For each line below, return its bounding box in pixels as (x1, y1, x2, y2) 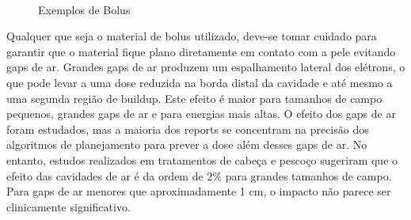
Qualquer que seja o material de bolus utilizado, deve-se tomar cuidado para (6, 28, 377, 44)
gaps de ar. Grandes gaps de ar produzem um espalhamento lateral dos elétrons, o (6, 59, 405, 75)
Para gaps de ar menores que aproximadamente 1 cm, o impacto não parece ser (6, 183, 391, 199)
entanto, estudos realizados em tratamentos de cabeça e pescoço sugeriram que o (6, 151, 398, 168)
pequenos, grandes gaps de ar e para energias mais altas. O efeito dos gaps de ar (6, 105, 396, 122)
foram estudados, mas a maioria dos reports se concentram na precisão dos (6, 120, 369, 137)
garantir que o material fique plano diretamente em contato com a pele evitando (6, 43, 396, 59)
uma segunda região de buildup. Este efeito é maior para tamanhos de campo (6, 89, 382, 106)
